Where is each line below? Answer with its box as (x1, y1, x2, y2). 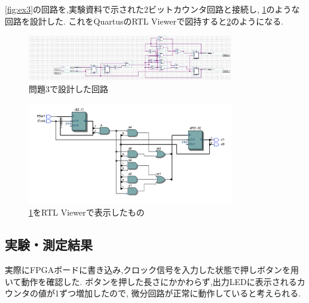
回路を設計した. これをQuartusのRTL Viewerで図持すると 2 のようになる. (5, 14, 284, 27)
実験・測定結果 (5, 235, 93, 254)
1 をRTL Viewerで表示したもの (29, 206, 145, 219)
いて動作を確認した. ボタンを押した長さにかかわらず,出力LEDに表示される (5, 275, 297, 287)
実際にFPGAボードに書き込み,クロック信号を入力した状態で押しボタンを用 (5, 263, 299, 276)
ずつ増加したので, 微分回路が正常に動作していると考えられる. (59, 287, 301, 299)
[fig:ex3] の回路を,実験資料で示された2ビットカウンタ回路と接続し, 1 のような (5, 3, 300, 15)
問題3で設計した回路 (29, 82, 108, 95)
